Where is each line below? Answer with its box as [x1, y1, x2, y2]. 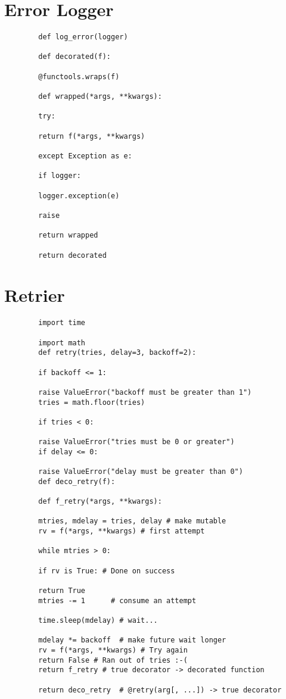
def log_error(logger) [38, 33, 128, 42]
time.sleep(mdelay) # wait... [38, 616, 158, 625]
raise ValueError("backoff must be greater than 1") [38, 388, 252, 397]
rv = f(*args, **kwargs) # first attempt [38, 527, 205, 536]
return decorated [38, 251, 107, 260]
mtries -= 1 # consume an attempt [38, 596, 197, 605]
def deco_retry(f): [38, 477, 116, 486]
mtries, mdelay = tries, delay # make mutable [38, 517, 226, 526]
